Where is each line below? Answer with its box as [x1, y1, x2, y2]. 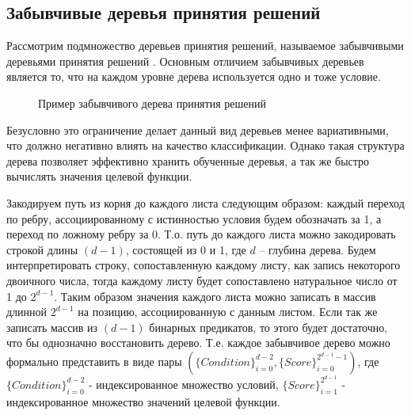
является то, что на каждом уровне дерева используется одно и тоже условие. [6, 68, 381, 85]
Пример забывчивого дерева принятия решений [38, 94, 266, 111]
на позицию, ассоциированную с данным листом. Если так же [78, 303, 378, 320]
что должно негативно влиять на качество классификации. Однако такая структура [6, 137, 405, 154]
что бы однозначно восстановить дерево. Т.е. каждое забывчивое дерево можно [6, 334, 390, 351]
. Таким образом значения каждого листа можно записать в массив [54, 287, 376, 304]
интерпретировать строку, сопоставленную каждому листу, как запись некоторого [6, 257, 401, 273]
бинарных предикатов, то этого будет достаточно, [149, 318, 388, 335]
